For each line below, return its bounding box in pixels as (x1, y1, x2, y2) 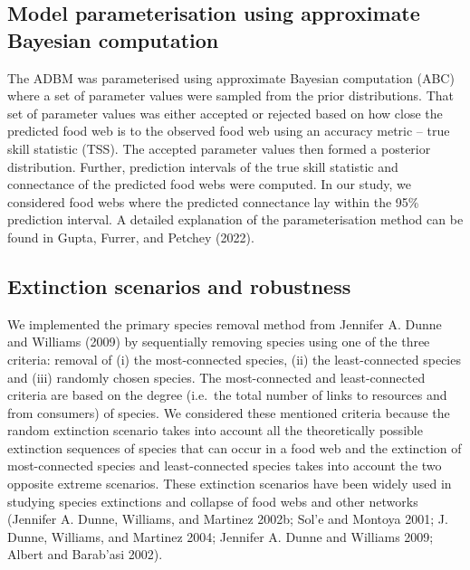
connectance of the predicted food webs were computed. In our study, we (7, 175, 411, 194)
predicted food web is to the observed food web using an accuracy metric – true (7, 121, 450, 140)
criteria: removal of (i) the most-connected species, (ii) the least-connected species (7, 349, 461, 368)
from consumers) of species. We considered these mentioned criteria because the (7, 403, 450, 422)
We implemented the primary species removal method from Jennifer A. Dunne (7, 314, 442, 333)
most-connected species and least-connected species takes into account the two (7, 456, 442, 475)
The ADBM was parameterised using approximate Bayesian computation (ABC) (7, 68, 455, 87)
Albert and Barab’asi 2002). (7, 545, 163, 564)
